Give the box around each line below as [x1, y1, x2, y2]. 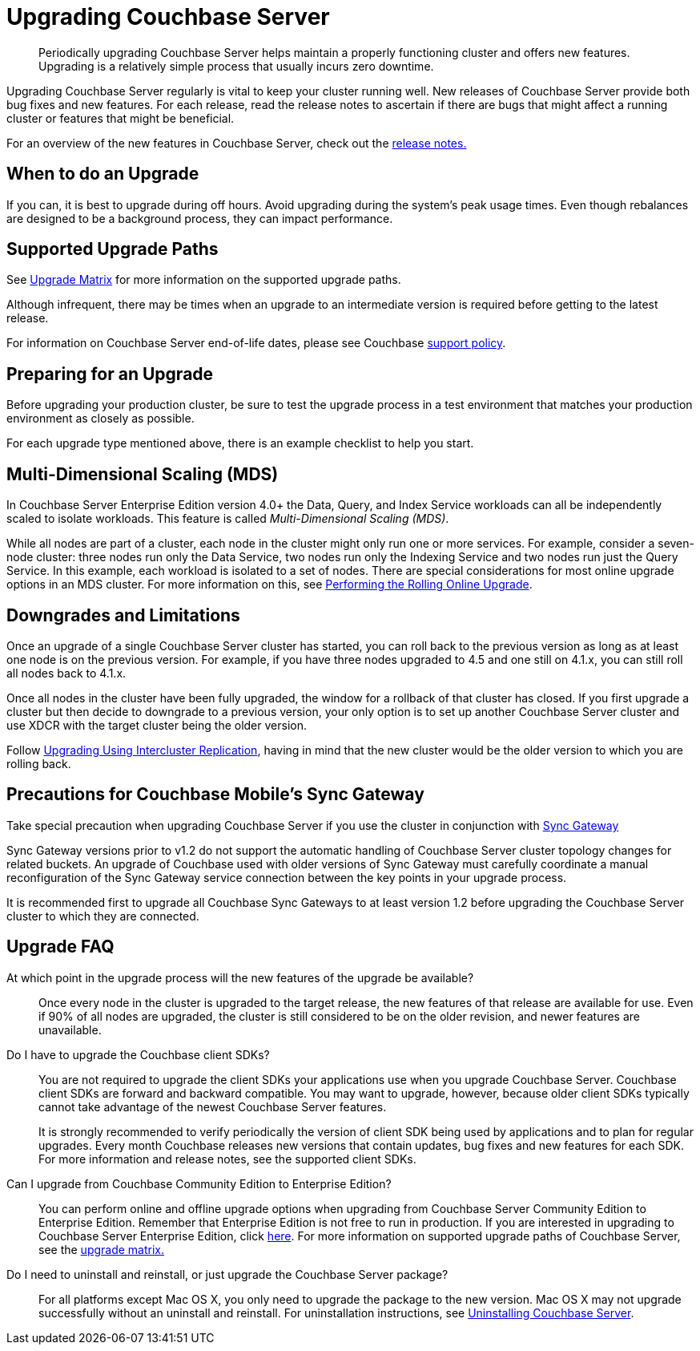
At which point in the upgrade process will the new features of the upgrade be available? [6, 970, 474, 985]
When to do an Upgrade [6, 164, 199, 184]
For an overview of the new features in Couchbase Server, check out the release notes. [6, 136, 467, 150]
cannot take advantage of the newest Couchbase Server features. [38, 1099, 387, 1114]
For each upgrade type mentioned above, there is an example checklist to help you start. [6, 436, 474, 451]
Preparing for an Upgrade [6, 363, 214, 384]
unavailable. [38, 1022, 102, 1037]
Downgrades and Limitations [6, 605, 240, 625]
